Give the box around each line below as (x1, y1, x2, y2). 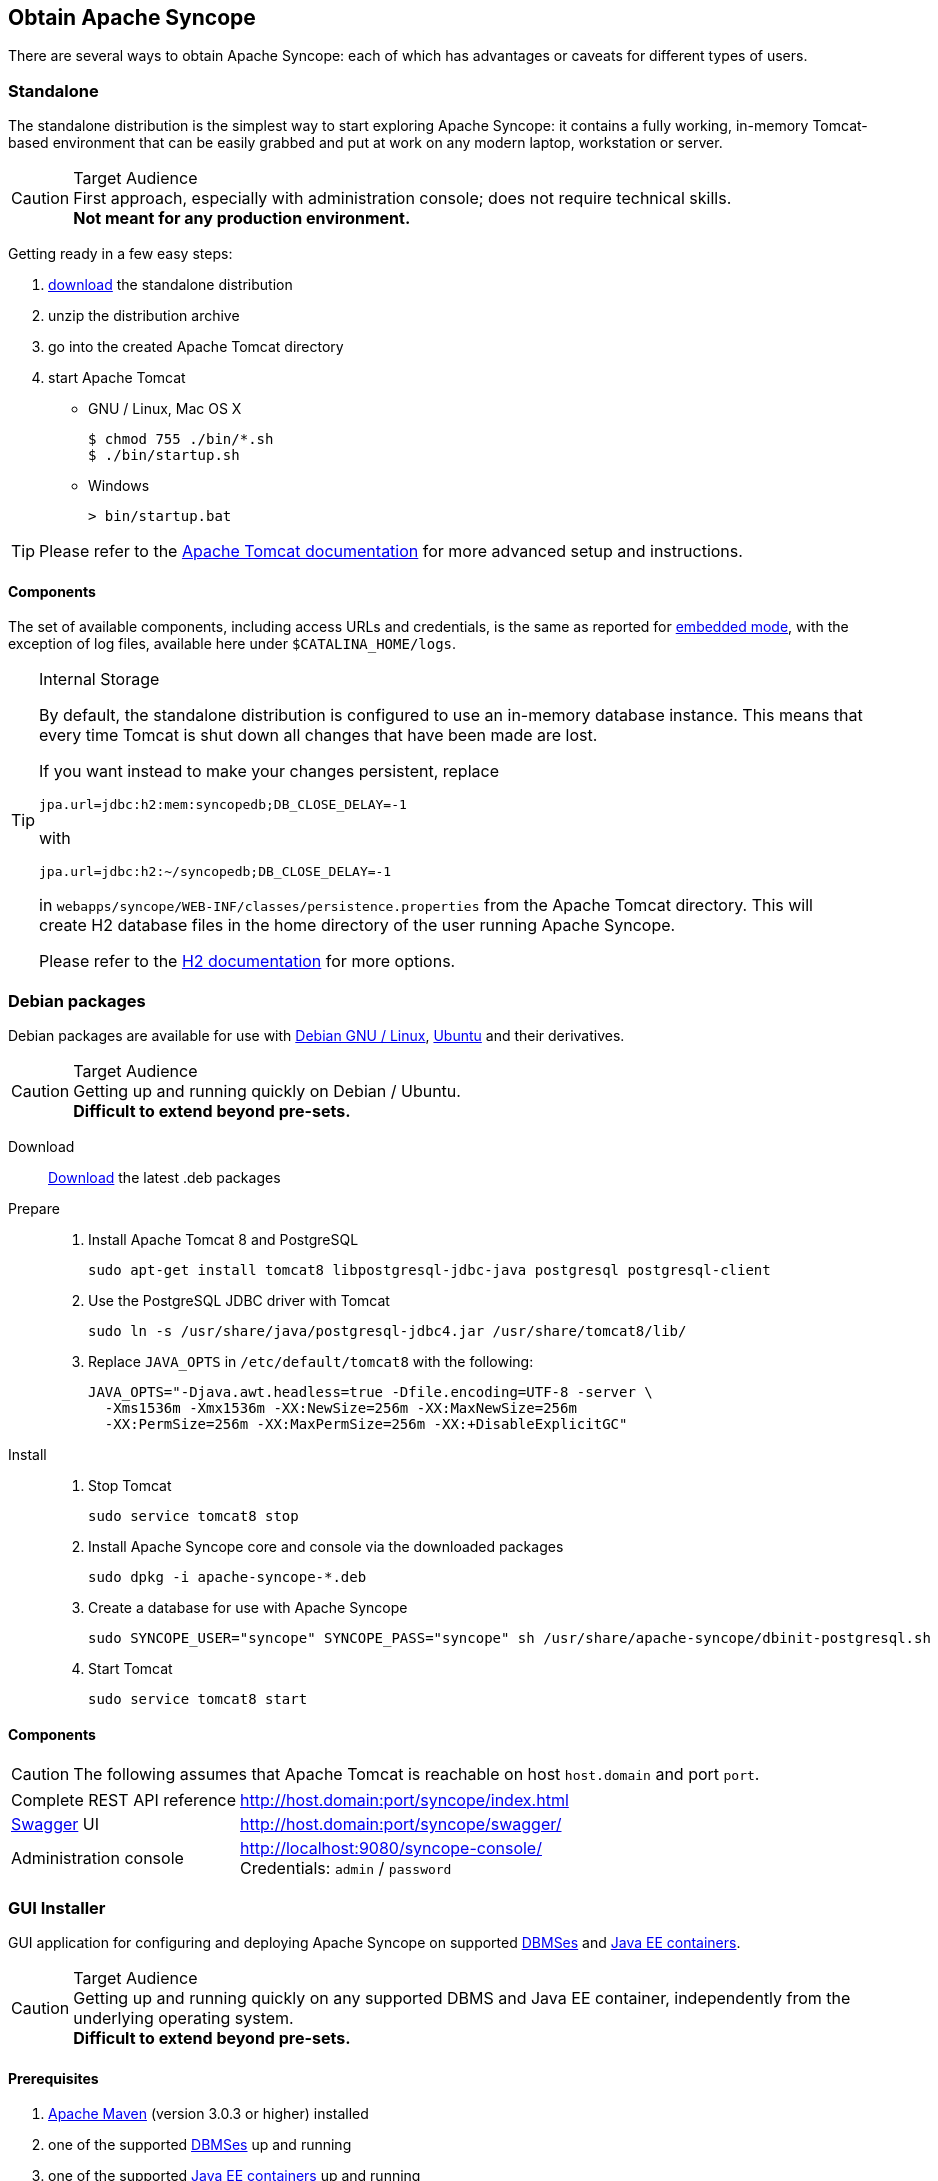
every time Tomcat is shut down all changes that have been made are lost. (39, 725, 598, 746)
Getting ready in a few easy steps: (8, 245, 233, 263)
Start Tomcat (88, 1660, 173, 1678)
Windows (88, 477, 150, 495)
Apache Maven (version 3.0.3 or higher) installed (48, 2105, 369, 2123)
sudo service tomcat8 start (88, 1691, 308, 1708)
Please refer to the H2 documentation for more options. (39, 951, 456, 972)
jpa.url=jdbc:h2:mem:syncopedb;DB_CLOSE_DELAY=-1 (39, 797, 407, 813)
